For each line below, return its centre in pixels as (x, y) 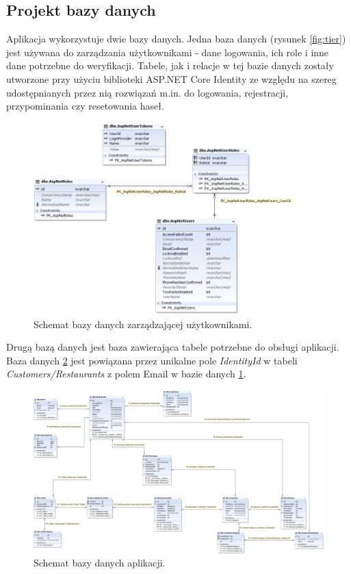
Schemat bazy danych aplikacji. (100, 563)
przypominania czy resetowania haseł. (85, 106)
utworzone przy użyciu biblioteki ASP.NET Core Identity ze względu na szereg (171, 78)
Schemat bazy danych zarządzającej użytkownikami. (143, 324)
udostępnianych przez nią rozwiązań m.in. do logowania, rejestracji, (147, 92)
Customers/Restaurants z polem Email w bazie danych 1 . (126, 374)
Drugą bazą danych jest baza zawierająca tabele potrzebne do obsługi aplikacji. (173, 347)
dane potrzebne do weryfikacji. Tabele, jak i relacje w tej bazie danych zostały (170, 65)
